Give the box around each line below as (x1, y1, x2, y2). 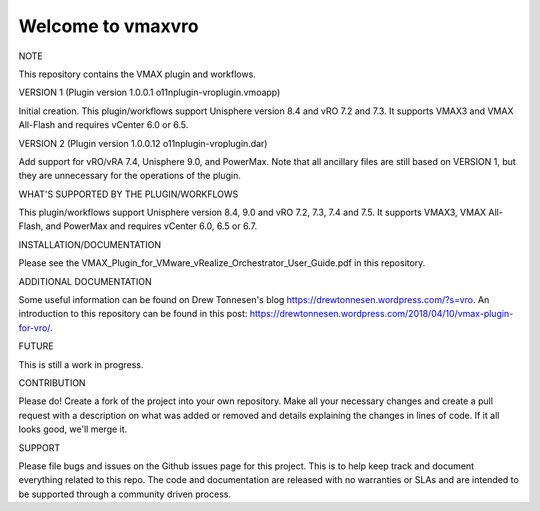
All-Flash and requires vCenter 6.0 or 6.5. (18, 119, 189, 131)
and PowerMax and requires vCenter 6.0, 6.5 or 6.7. (45, 220, 258, 232)
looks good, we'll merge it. (18, 423, 128, 435)
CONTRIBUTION (18, 376, 86, 389)
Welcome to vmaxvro (18, 15, 199, 37)
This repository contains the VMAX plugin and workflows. (18, 68, 257, 80)
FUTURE (18, 340, 54, 352)
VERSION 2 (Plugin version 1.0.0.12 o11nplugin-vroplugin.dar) (18, 137, 268, 149)
